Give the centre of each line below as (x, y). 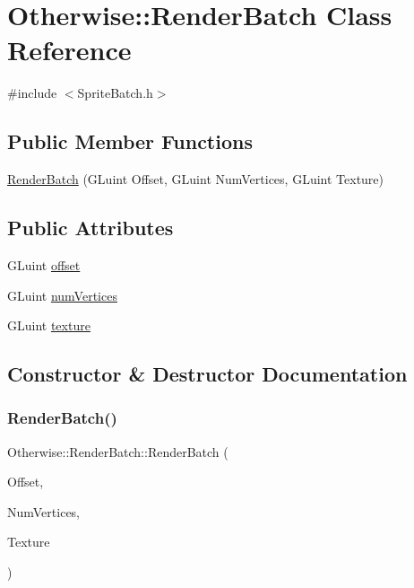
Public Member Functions (130, 141)
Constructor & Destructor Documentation (207, 374)
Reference (69, 50)
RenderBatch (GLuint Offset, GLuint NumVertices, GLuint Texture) (196, 179)
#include (32, 93)
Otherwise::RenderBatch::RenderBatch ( (118, 451)
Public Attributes (91, 228)
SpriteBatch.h (115, 93)
